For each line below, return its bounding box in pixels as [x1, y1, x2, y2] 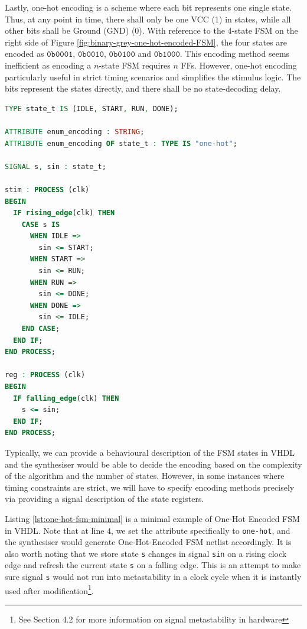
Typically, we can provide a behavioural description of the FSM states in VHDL [5, 446, 295, 458]
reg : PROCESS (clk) [5, 371, 86, 380]
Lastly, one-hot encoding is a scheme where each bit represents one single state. [5, 1, 292, 13]
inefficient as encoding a [5, 59, 92, 71]
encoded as [5, 47, 44, 60]
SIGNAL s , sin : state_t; [5, 162, 106, 171]
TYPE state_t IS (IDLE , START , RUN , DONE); [5, 104, 178, 113]
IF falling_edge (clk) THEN [13, 394, 119, 403]
